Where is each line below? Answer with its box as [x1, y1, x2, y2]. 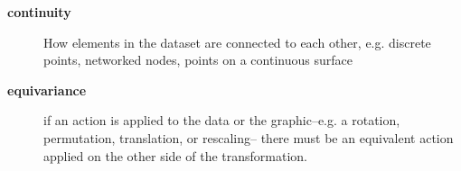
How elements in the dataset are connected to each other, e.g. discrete [43, 32, 431, 51]
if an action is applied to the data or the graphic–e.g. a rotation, [43, 111, 400, 130]
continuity [7, 3, 71, 21]
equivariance [7, 80, 87, 99]
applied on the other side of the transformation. [43, 146, 307, 165]
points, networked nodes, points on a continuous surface [43, 50, 353, 69]
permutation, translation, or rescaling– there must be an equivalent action [43, 128, 454, 147]
